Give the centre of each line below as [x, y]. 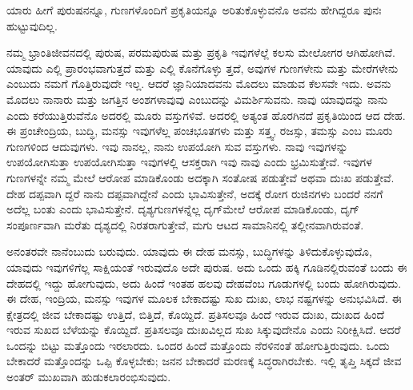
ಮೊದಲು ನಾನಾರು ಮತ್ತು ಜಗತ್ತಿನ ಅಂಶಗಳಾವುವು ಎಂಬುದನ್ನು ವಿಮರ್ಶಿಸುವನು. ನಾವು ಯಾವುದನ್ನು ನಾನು [197, 99]
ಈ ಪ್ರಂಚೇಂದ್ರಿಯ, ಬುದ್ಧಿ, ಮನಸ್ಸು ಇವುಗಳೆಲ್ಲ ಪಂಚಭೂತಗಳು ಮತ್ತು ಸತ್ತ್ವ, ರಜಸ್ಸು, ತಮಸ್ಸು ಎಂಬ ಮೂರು [200, 131]
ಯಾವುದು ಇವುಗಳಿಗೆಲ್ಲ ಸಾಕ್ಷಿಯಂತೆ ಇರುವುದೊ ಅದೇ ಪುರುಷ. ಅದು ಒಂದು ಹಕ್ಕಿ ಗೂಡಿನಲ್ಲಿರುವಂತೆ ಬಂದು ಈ [207, 267]
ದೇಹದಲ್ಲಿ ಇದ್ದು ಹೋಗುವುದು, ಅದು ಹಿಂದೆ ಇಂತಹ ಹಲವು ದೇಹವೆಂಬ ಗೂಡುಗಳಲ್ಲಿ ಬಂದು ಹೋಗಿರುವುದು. [204, 283]
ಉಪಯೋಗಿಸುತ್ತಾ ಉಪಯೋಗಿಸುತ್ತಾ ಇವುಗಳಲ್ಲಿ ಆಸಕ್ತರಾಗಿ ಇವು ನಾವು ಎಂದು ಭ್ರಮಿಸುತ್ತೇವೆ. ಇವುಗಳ [189, 162]
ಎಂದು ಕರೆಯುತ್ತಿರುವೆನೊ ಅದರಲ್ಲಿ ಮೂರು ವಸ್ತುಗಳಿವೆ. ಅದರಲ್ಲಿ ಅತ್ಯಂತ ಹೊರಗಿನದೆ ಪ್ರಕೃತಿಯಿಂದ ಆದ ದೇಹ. [206, 115]
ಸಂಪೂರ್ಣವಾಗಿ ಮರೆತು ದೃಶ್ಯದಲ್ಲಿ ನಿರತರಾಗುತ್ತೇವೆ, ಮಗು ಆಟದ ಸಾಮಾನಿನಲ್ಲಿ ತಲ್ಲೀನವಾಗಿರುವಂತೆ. [185, 224]
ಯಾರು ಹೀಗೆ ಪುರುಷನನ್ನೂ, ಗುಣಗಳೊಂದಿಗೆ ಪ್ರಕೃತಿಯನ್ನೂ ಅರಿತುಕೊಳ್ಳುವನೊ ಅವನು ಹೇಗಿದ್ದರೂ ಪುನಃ [194, 10]
